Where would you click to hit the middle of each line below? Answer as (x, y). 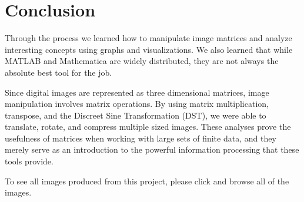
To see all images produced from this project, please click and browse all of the (147, 181)
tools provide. (29, 161)
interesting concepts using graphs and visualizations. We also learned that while (149, 49)
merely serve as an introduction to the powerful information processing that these (152, 149)
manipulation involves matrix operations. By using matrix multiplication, (137, 104)
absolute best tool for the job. (59, 72)
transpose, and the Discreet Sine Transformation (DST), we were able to (136, 115)
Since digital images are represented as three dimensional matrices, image (137, 92)
